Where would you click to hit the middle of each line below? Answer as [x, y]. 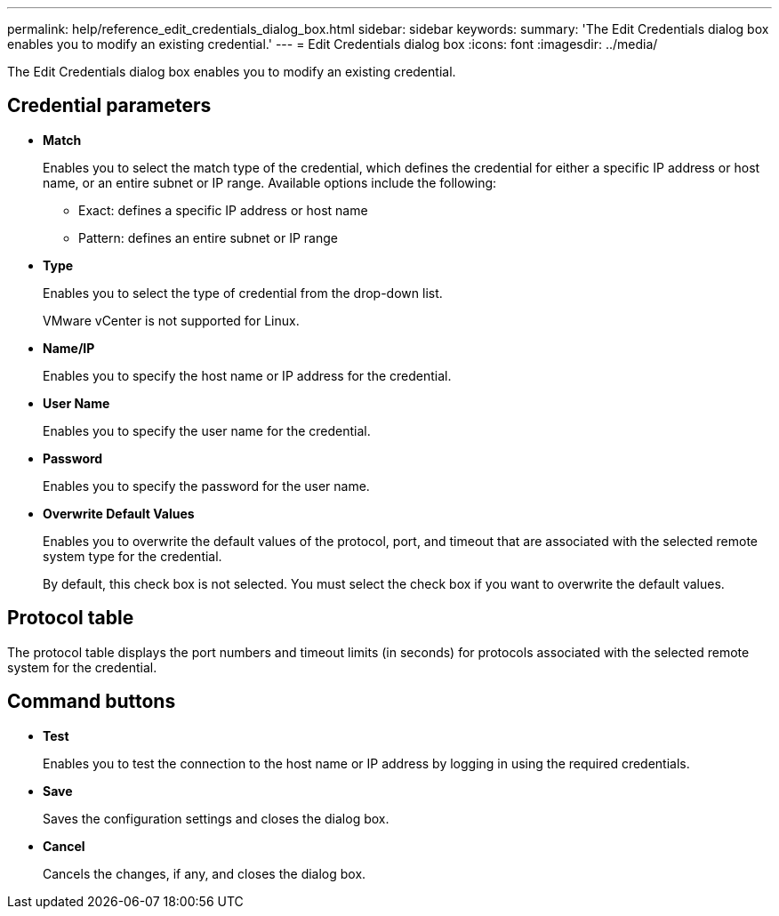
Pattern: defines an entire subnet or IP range [208, 237]
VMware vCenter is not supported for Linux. [171, 320]
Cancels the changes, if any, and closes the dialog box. [205, 873]
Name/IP [69, 348]
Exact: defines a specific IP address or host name [223, 210]
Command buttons [92, 702]
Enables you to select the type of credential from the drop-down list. [243, 293]
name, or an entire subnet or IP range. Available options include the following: [270, 182]
